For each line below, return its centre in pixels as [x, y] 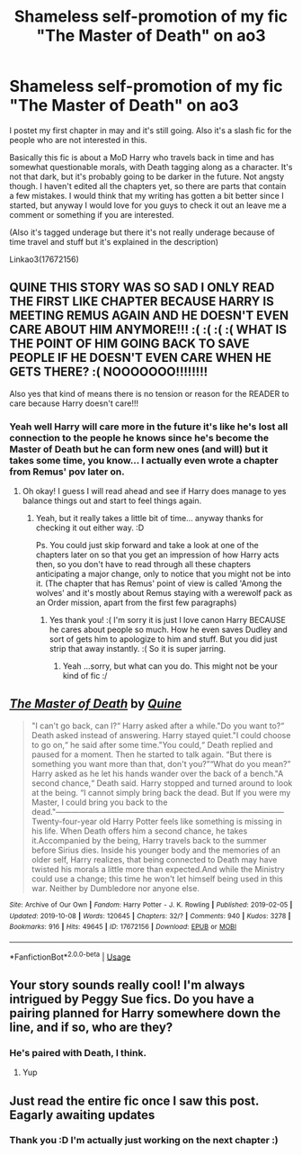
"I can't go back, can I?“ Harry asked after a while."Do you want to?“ [158, 726]
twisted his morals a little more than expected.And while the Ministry [158, 869]
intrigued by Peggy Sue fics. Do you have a [132, 999]
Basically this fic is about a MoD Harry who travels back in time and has [142, 157]
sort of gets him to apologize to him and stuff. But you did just [163, 639]
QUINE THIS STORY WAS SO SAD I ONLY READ [142, 288]
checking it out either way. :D [90, 528]
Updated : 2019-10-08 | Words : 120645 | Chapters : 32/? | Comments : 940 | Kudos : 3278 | [150, 916]
